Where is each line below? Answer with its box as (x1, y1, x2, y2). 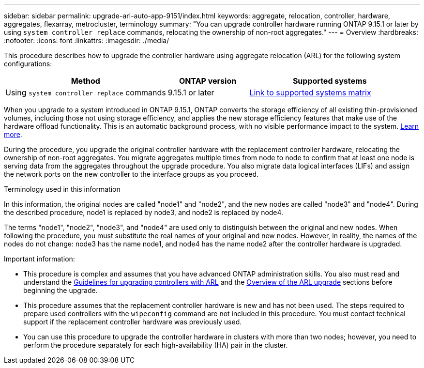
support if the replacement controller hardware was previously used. (23, 318, 242, 326)
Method (71, 76, 100, 86)
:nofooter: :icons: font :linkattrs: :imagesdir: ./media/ (4, 36, 169, 45)
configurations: (4, 60, 52, 68)
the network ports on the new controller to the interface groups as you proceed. (4, 170, 259, 178)
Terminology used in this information (4, 185, 121, 193)
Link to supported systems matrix (249, 88, 371, 97)
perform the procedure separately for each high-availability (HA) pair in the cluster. (23, 341, 288, 349)
